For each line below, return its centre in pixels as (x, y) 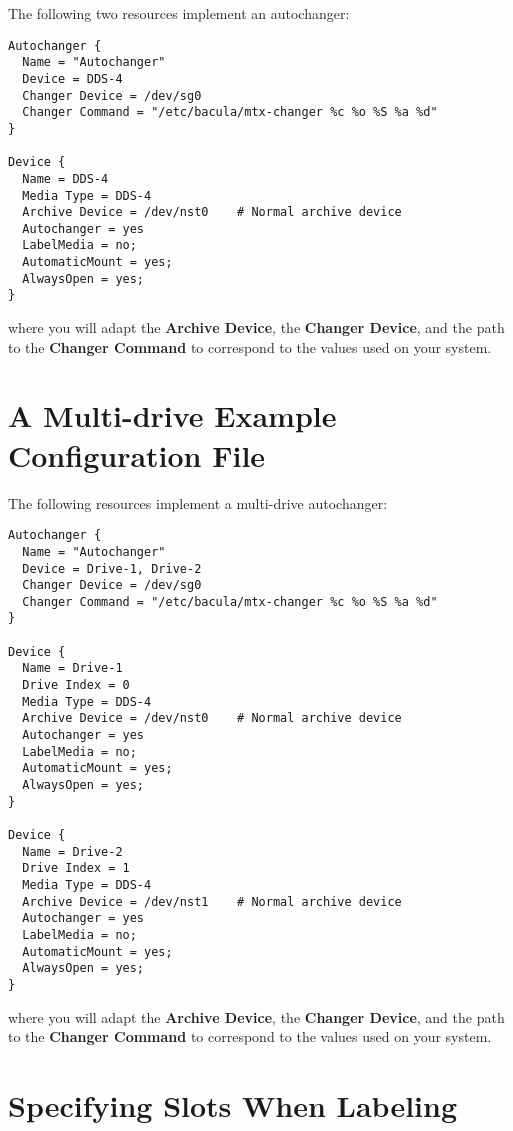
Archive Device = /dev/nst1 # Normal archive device (212, 901)
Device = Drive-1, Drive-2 (112, 568)
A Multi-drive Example (172, 415)
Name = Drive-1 (72, 668)
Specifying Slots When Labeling (233, 1104)
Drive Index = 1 (76, 868)
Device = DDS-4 (72, 78)
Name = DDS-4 (65, 178)
